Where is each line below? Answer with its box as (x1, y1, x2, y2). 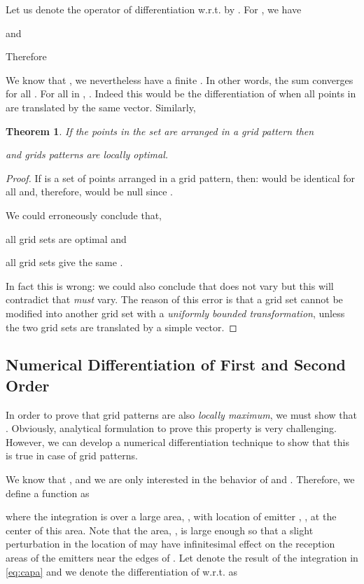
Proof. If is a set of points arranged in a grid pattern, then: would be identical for (6, 170, 355, 185)
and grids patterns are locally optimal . (6, 147, 169, 162)
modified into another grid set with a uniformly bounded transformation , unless (6, 305, 345, 320)
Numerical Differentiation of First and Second (6, 354, 346, 375)
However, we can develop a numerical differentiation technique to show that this (6, 434, 350, 449)
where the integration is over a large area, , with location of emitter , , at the (6, 509, 337, 524)
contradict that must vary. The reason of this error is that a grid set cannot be (6, 292, 343, 307)
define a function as (6, 485, 90, 500)
